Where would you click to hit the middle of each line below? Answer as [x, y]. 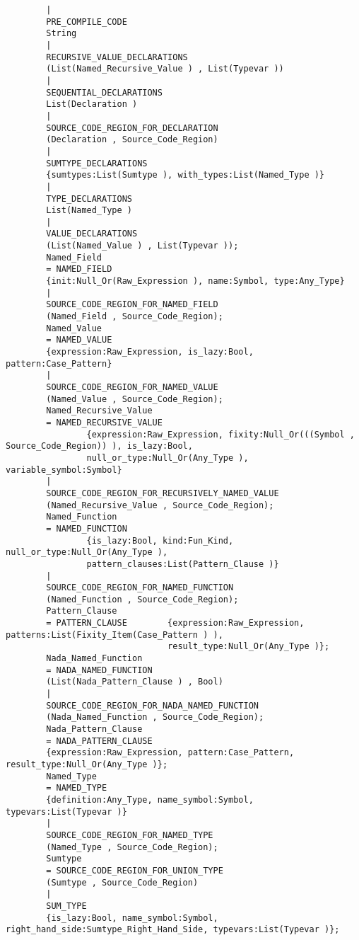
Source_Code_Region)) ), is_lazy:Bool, [99, 446]
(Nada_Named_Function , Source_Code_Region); [155, 717]
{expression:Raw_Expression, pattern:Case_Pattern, [170, 753]
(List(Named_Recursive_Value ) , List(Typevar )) [165, 69]
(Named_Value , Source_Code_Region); [135, 399]
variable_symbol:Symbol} [64, 470]
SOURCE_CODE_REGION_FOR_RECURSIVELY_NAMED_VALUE [163, 493]
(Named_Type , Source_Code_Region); [132, 847]
